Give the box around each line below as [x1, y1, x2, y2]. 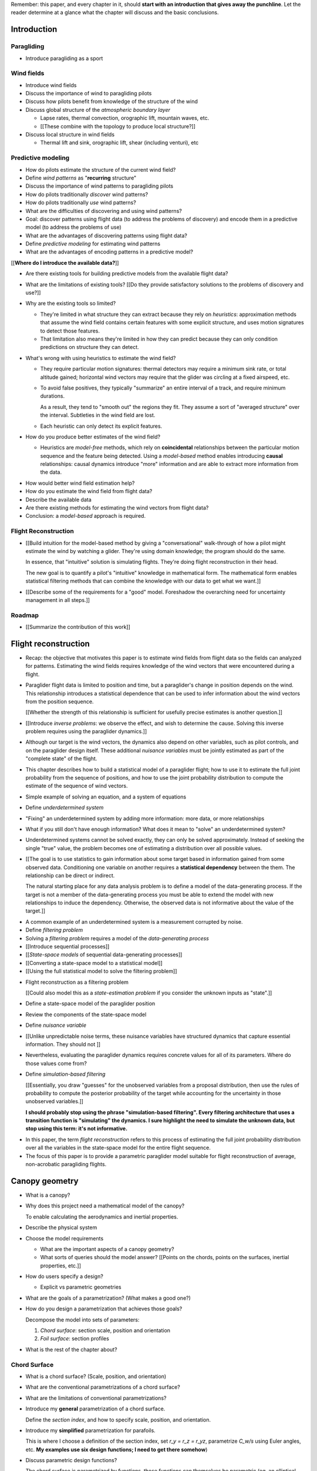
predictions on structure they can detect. [40, 344, 139, 351]
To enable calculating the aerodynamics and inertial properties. [25, 1213, 178, 1220]
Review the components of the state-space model [25, 1011, 147, 1018]
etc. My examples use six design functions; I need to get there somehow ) [25, 1446, 208, 1453]
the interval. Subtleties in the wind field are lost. [40, 412, 156, 419]
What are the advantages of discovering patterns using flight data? [25, 232, 187, 239]
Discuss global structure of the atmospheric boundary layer [25, 106, 170, 113]
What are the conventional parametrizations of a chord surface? [25, 1383, 180, 1391]
